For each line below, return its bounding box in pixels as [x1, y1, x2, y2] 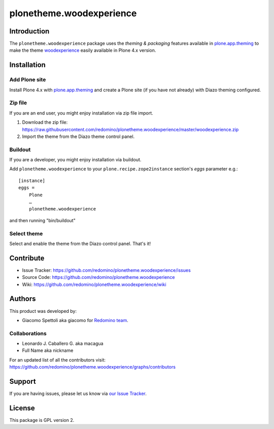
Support [9, 377, 36, 386]
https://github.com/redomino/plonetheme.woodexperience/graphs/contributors [9, 364, 176, 370]
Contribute [9, 254, 45, 262]
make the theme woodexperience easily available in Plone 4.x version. [9, 47, 156, 53]
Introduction [9, 27, 50, 35]
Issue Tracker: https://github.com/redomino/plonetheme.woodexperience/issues [22, 267, 191, 273]
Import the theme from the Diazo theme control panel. [22, 133, 135, 139]
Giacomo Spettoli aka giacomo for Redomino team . [22, 317, 129, 323]
